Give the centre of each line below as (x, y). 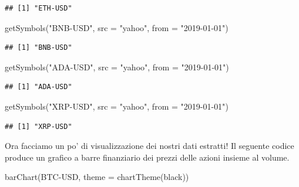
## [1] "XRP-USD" (38, 126)
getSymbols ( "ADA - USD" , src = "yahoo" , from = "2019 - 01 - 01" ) (117, 67)
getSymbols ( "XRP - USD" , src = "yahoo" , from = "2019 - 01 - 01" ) (117, 106)
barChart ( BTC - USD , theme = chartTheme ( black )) (97, 177)
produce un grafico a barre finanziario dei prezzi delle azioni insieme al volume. (147, 157)
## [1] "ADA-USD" (38, 87)
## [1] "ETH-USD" (38, 8)
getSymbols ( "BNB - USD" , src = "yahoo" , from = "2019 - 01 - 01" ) (117, 27)
